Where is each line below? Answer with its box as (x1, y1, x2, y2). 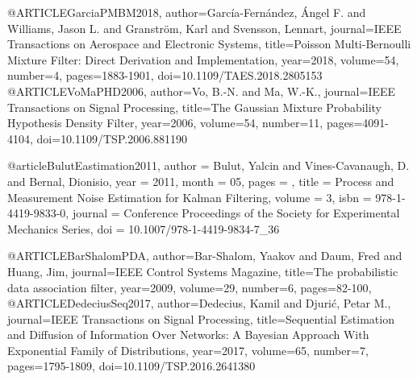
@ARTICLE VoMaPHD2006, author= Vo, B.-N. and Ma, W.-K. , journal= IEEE (7, 82, 396, 99)
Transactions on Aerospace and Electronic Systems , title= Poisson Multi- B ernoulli (7, 35, 411, 52)
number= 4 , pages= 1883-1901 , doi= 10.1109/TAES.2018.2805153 (7, 67, 323, 84)
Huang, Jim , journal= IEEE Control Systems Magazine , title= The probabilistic (7, 262, 398, 279)
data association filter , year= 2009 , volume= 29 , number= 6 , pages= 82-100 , (7, 279, 372, 295)
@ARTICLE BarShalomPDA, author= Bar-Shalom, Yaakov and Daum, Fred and (7, 247, 402, 264)
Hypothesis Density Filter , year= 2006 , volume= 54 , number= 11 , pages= (7, 114, 363, 131)
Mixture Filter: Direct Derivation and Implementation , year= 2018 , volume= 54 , (7, 51, 399, 68)
